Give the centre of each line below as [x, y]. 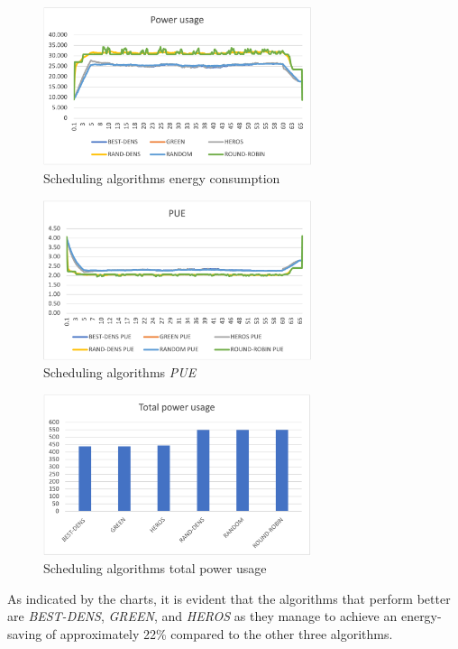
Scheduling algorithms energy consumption [162, 177]
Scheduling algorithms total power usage [155, 568]
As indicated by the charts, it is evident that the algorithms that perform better [229, 598]
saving [25, 634]
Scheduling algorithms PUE [120, 372]
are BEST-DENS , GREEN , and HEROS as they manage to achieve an [202, 616]
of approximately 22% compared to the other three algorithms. [219, 634]
